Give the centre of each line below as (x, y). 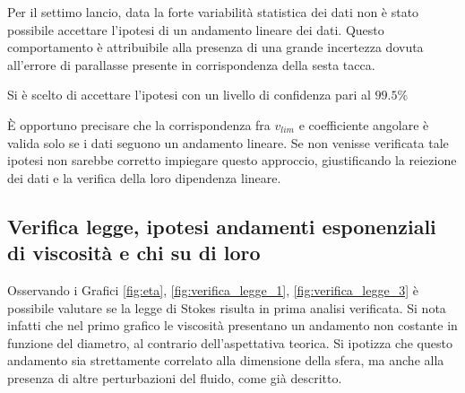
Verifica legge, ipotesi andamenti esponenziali (222, 226)
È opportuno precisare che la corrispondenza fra (139, 124)
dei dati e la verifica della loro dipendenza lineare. (144, 177)
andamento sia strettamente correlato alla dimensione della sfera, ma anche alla (226, 360)
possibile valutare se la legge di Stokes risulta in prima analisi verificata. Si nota (227, 307)
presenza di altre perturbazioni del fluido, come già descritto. (175, 377)
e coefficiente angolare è (364, 124)
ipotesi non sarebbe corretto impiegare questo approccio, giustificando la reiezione (232, 160)
